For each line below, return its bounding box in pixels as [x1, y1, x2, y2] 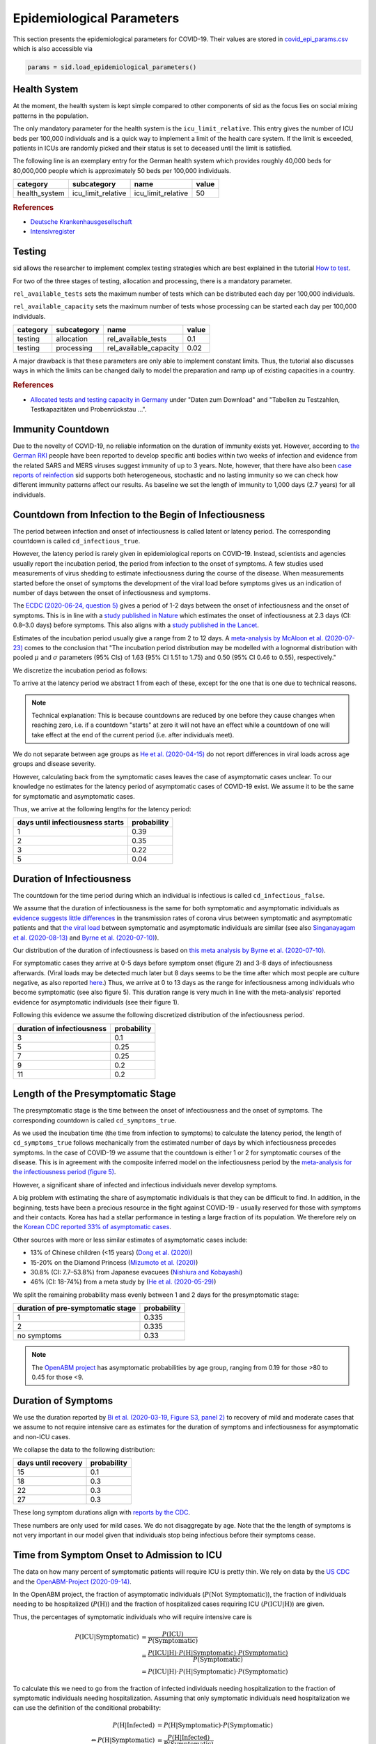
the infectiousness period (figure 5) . [13, 1168, 116, 1176]
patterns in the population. [13, 112, 89, 120]
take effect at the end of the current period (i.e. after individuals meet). [31, 730, 235, 739]
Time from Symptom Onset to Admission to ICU [13, 1549, 223, 1561]
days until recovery [17, 1458, 83, 1468]
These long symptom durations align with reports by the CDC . [13, 1508, 191, 1517]
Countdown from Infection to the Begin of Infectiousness [13, 509, 265, 520]
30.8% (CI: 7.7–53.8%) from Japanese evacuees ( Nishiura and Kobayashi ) [30, 1268, 243, 1276]
